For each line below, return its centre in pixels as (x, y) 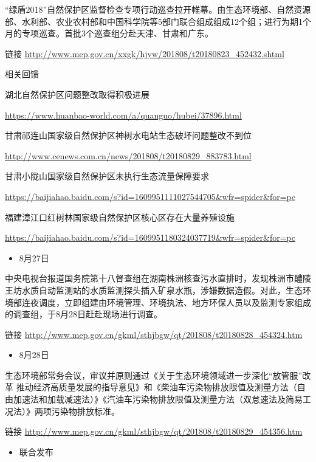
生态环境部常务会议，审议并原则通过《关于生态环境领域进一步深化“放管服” (154, 375)
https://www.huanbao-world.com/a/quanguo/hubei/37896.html (123, 115)
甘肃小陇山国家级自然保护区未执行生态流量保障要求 (107, 176)
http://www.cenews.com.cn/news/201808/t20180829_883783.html (128, 155)
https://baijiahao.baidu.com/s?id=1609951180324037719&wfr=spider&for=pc (150, 237)
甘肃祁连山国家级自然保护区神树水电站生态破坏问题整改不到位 (128, 135)
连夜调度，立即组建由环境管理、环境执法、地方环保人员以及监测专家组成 (166, 302)
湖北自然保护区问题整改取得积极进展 (77, 94)
